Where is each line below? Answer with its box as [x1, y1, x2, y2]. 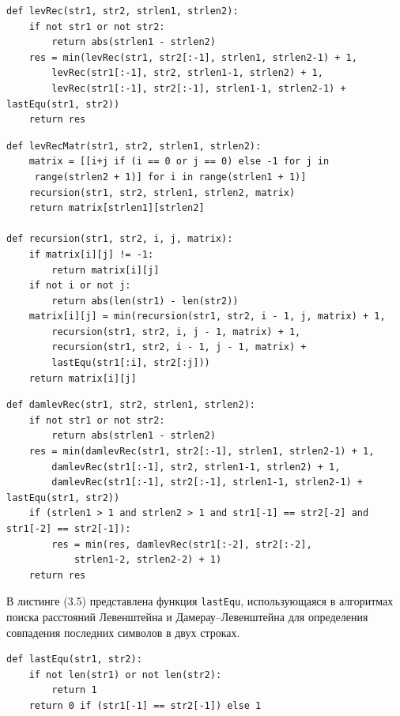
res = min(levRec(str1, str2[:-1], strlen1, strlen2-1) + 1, [28, 51, 357, 63]
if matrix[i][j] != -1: [28, 248, 154, 260]
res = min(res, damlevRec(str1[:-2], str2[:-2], [51, 538, 312, 550]
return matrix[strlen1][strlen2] [28, 202, 205, 214]
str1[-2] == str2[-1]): [6, 523, 131, 534]
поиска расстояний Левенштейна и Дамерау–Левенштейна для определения [6, 609, 368, 625]
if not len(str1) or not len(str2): [28, 669, 222, 680]
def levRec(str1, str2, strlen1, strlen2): [6, 6, 239, 17]
